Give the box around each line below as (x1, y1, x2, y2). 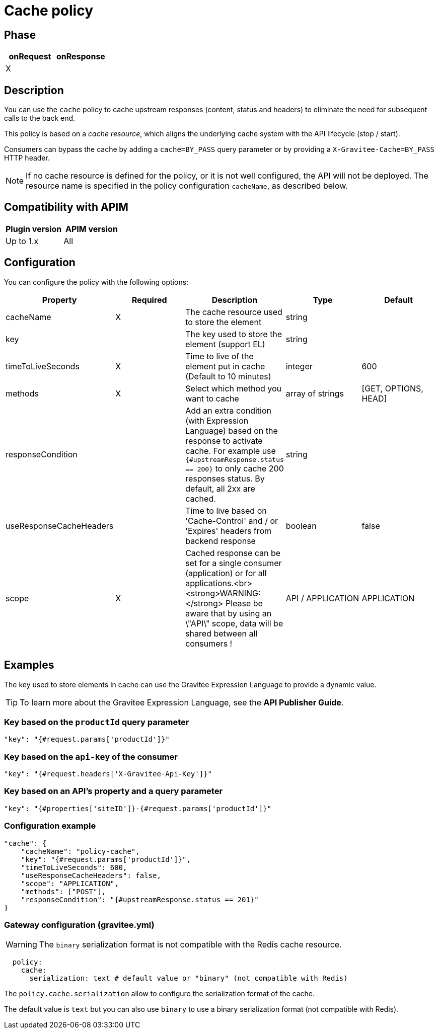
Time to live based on (185, 505, 267, 516)
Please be (225, 598, 263, 608)
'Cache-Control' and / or (185, 515, 278, 526)
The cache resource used (185, 306, 282, 317)
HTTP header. (4, 153, 50, 163)
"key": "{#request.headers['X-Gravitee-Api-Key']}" (4, 770, 212, 778)
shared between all (185, 628, 258, 639)
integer (285, 361, 313, 371)
